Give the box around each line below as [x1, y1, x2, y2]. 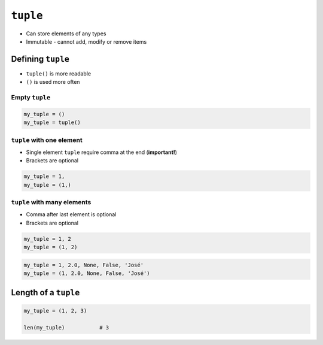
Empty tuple [11, 93, 51, 101]
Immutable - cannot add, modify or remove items [26, 38, 147, 45]
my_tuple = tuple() [23, 119, 81, 126]
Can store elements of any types [26, 30, 106, 37]
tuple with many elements [11, 198, 92, 207]
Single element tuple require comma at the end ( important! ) [26, 149, 178, 156]
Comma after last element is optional [26, 211, 117, 218]
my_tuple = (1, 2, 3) [23, 307, 87, 314]
